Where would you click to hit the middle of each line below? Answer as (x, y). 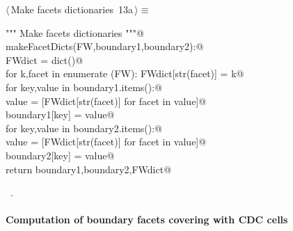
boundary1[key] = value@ (60, 114)
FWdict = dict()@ (45, 59)
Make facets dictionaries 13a (72, 9)
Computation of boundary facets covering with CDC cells (147, 220)
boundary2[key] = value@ (60, 155)
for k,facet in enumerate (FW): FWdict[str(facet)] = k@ (125, 73)
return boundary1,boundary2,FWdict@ (89, 169)
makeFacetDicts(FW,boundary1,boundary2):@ (105, 46)
